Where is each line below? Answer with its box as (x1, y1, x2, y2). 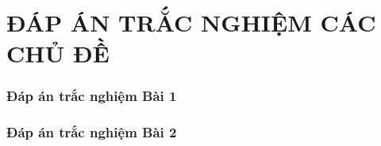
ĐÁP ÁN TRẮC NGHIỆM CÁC (6, 6, 376, 39)
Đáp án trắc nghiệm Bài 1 (6, 86, 177, 106)
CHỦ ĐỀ (6, 37, 110, 69)
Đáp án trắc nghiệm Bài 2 (6, 122, 177, 142)
